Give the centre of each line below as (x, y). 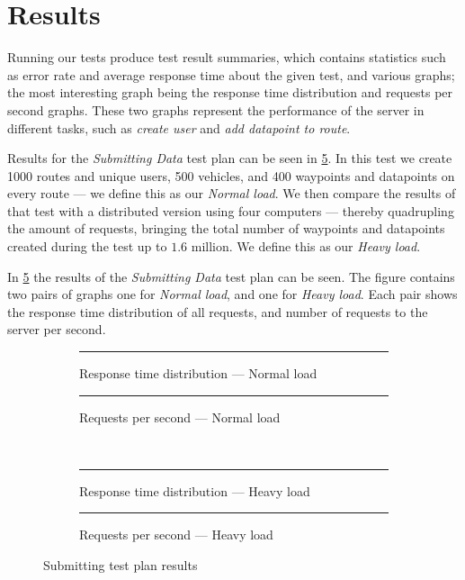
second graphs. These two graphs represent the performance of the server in (216, 109)
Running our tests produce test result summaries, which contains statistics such (227, 57)
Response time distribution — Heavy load (195, 490)
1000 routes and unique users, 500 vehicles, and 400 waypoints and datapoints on (231, 175)
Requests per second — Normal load (180, 417)
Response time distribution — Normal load (198, 373)
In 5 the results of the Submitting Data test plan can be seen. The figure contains (231, 276)
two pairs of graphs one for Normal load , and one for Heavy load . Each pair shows (232, 294)
